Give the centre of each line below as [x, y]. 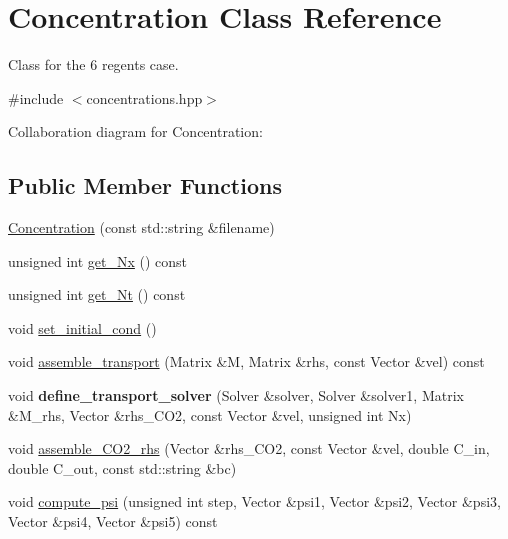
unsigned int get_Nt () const [97, 294]
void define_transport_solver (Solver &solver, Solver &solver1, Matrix [236, 395]
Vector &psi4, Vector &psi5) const [113, 521]
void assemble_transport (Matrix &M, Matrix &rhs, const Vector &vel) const [246, 361]
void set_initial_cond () [82, 327]
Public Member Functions [145, 185]
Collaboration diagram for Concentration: [135, 131]
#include [36, 97]
